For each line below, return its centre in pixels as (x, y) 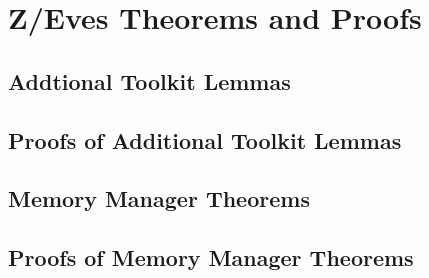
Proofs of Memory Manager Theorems (211, 257)
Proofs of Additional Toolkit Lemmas (205, 139)
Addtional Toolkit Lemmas (149, 80)
